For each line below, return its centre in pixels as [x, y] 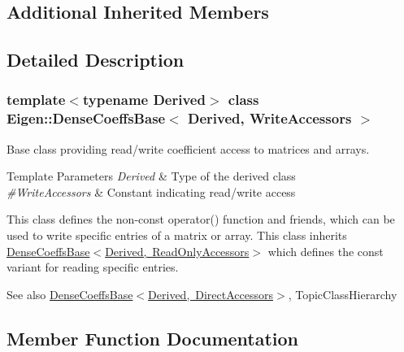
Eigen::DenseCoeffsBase [86, 118]
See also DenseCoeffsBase [70, 294]
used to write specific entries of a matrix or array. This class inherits [177, 235]
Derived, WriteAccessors [270, 118]
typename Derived [144, 100]
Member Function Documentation [153, 338]
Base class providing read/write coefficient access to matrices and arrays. [188, 148]
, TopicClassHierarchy [343, 294]
